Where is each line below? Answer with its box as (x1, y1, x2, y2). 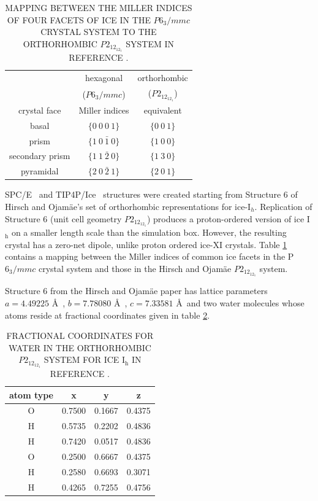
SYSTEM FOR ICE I (44, 353, 126, 366)
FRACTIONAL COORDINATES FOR (6, 329, 154, 342)
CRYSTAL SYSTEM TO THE (40, 25, 157, 38)
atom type (9, 388, 53, 401)
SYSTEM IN (126, 37, 174, 50)
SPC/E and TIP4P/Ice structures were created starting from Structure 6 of (5, 188, 298, 201)
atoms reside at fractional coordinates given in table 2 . (5, 308, 210, 321)
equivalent (143, 103, 182, 116)
